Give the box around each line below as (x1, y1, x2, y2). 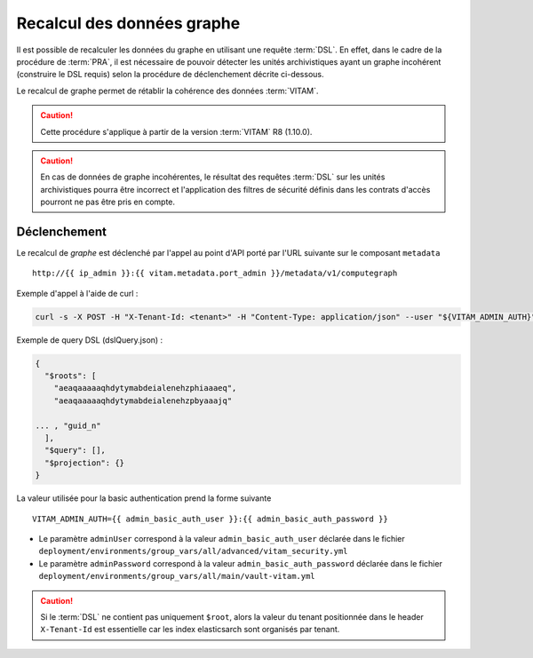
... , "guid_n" (35, 420, 101, 431)
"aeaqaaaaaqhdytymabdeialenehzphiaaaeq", (53, 383, 237, 393)
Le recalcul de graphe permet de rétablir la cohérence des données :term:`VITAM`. (16, 85, 319, 96)
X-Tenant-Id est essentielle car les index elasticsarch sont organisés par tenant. (40, 624, 340, 635)
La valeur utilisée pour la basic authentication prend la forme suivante (16, 493, 272, 503)
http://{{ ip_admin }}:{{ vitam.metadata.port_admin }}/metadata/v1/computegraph (32, 268, 398, 279)
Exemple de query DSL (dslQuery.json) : (16, 334, 163, 345)
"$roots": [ (44, 371, 97, 381)
